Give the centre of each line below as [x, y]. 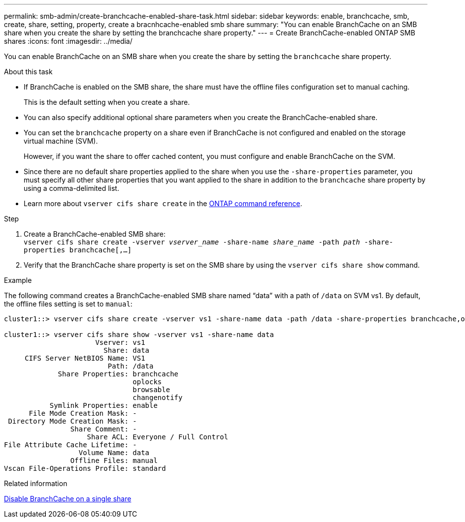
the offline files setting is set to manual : [68, 304]
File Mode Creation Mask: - [83, 413]
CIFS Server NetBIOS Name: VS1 [85, 358]
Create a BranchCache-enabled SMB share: [95, 234]
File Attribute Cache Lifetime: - [70, 445]
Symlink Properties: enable [103, 405]
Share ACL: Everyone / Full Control [158, 437]
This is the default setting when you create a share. [107, 102]
